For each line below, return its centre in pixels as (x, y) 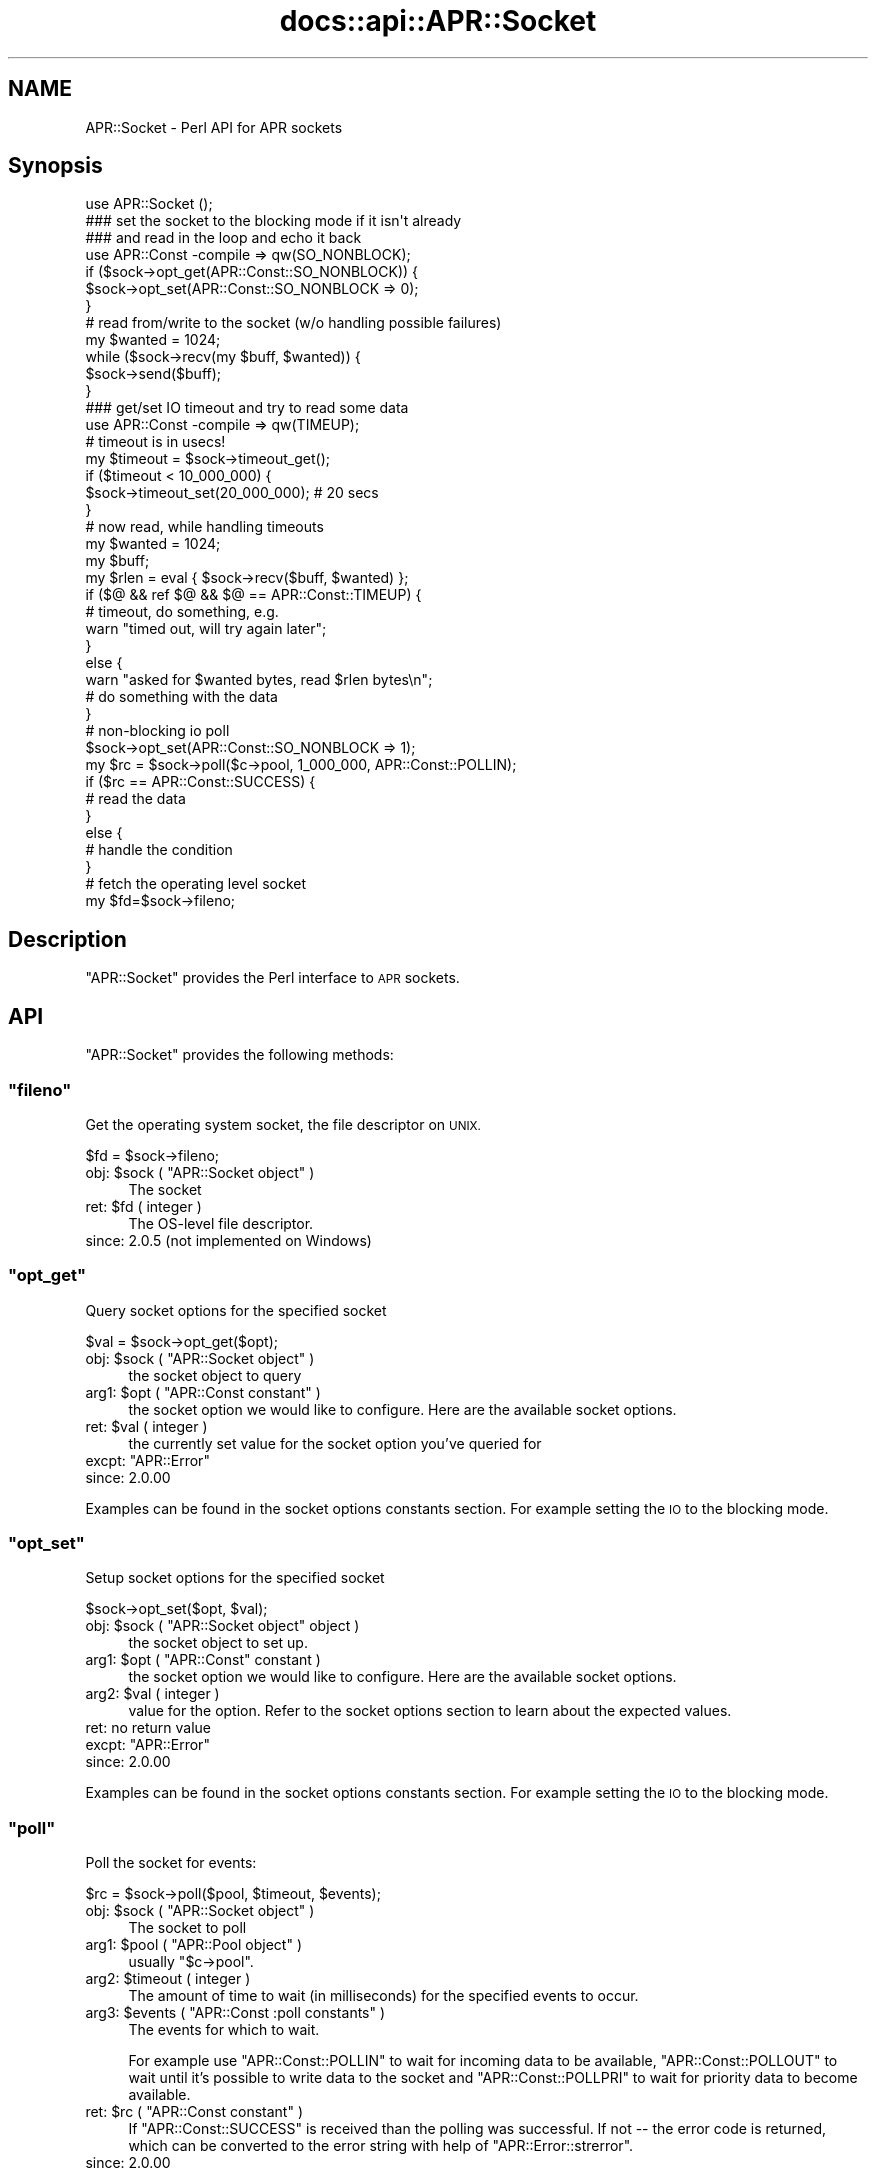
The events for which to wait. (224, 2030)
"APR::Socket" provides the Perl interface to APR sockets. (272, 978)
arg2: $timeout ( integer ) (168, 1979)
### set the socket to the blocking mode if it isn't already (273, 221)
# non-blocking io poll (157, 731)
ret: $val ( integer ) (146, 1426)
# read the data (135, 799)
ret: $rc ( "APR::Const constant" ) (194, 2112)
